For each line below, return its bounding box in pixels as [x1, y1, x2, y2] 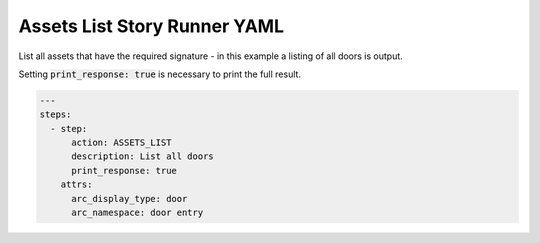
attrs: [60, 179, 93, 190]
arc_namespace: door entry [71, 207, 204, 219]
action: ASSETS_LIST [71, 137, 172, 149]
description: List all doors [71, 151, 214, 162]
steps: [39, 109, 72, 120]
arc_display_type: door [71, 193, 188, 204]
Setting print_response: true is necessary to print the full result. [18, 68, 302, 80]
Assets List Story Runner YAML [18, 15, 285, 37]
